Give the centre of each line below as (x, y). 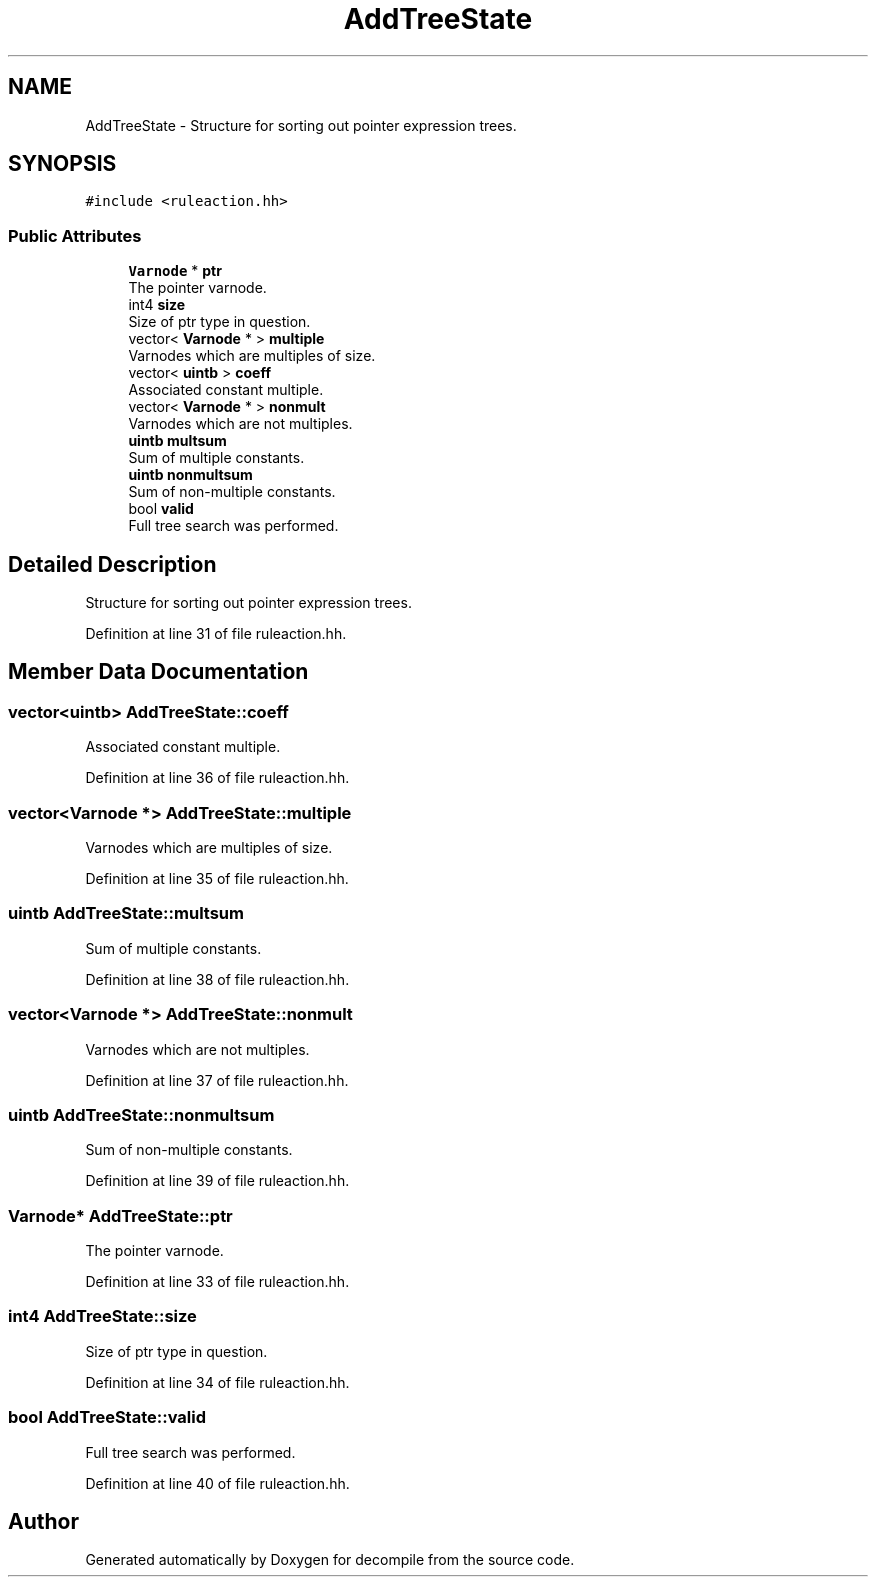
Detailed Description (112, 564)
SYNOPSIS (62, 164)
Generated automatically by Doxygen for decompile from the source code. (330, 1560)
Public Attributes (75, 235)
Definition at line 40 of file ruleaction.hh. (217, 1483)
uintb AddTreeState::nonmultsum (141, 1114)
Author (43, 1521)
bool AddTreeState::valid (107, 1417)
